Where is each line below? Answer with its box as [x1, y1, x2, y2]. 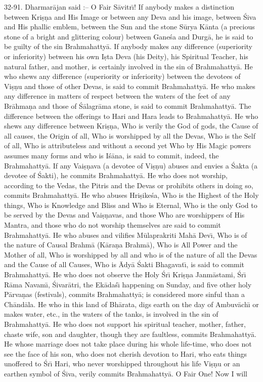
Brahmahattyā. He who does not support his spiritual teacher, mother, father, [4, 319, 246, 329]
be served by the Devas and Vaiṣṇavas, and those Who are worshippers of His [4, 209, 245, 220]
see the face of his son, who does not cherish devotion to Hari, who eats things [4, 348, 247, 359]
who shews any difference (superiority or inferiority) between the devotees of [4, 71, 241, 81]
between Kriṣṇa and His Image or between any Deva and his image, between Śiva [4, 11, 256, 22]
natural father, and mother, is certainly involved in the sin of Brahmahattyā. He [4, 61, 253, 71]
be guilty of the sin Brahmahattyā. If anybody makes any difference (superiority [4, 41, 252, 52]
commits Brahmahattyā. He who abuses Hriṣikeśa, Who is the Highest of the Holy [4, 190, 259, 200]
